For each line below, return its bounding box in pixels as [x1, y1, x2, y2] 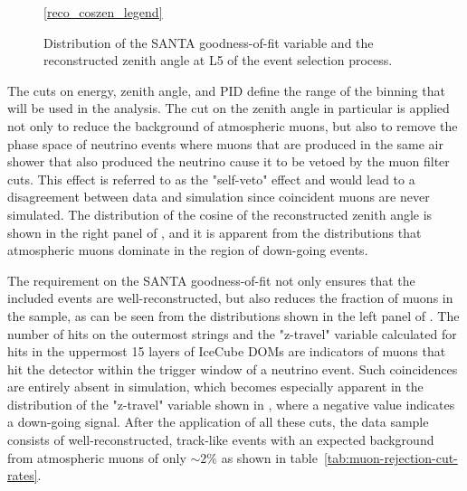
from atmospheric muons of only [7, 448, 186, 467]
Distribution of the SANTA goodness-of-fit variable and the [43, 33, 374, 52]
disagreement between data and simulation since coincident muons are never [7, 187, 430, 206]
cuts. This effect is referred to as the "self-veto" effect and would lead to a [7, 169, 415, 188]
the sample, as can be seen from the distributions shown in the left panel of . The [7, 306, 460, 325]
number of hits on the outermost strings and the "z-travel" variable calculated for [7, 324, 457, 343]
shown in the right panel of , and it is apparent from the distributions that [7, 222, 422, 241]
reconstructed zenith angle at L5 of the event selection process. [43, 51, 393, 70]
